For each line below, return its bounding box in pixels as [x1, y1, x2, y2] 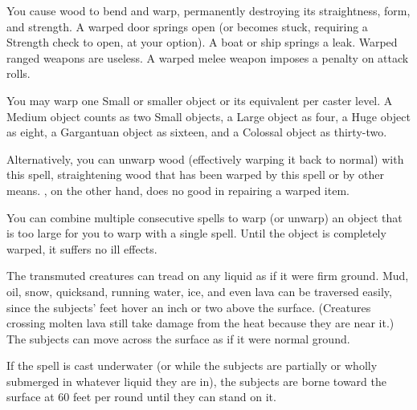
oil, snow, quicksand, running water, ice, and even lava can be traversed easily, [6, 282, 392, 299]
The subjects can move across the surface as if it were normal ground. [6, 330, 350, 347]
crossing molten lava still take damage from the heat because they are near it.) [6, 315, 395, 331]
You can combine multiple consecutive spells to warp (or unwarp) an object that [6, 209, 403, 225]
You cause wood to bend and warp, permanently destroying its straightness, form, [6, 2, 411, 18]
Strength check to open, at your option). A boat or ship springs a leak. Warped [6, 34, 398, 51]
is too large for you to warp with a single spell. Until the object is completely [6, 225, 386, 242]
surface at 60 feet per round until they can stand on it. [6, 388, 276, 405]
